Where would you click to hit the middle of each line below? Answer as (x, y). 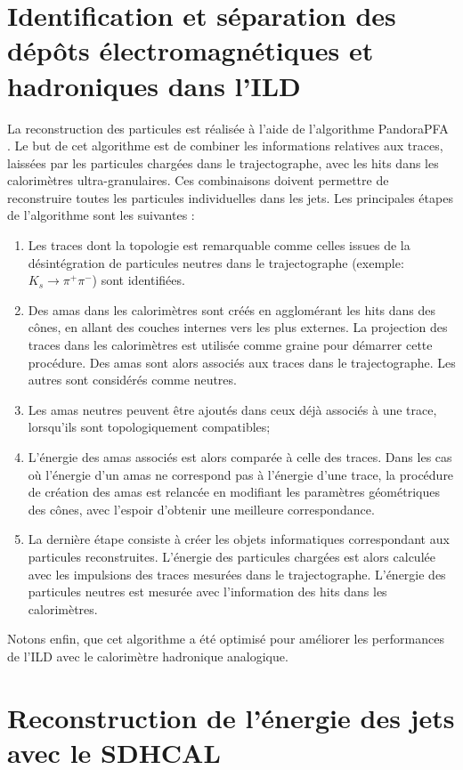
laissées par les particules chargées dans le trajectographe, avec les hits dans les (223, 162)
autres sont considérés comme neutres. (132, 380)
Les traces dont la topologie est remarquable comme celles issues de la (219, 245)
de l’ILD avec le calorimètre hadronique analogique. (148, 656)
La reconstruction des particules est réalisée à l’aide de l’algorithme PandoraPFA (228, 128)
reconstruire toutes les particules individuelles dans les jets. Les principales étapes (230, 197)
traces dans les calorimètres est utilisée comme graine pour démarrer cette (230, 345)
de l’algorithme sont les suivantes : (101, 215)
